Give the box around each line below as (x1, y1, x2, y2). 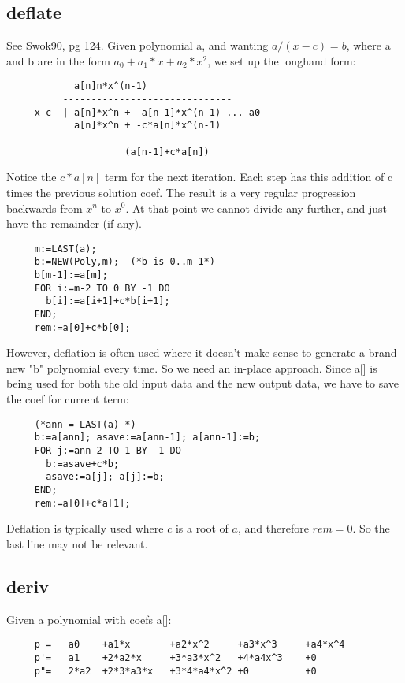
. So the (352, 520, 390, 536)
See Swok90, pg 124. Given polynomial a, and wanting (6, 37, 269, 54)
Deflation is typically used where (6, 520, 164, 536)
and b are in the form (6, 52, 110, 69)
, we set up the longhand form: (207, 52, 356, 69)
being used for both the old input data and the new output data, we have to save (6, 375, 399, 392)
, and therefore (237, 520, 309, 536)
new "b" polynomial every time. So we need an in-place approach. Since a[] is (6, 359, 377, 376)
